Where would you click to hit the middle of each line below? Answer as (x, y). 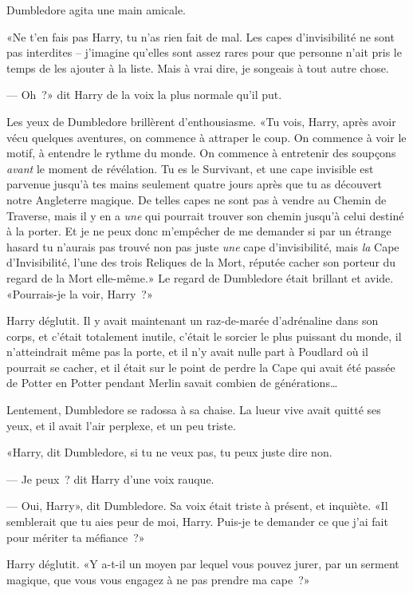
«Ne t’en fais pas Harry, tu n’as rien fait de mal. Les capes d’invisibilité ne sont (201, 36)
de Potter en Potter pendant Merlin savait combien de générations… (172, 383)
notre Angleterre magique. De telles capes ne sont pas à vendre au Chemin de (197, 199)
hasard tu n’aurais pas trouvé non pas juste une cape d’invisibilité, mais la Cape (203, 246)
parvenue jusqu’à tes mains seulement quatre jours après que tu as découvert (194, 184)
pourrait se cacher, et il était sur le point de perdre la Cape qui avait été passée (201, 367)
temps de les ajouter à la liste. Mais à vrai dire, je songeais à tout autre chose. (198, 67)
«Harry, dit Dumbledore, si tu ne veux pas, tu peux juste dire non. (169, 452)
